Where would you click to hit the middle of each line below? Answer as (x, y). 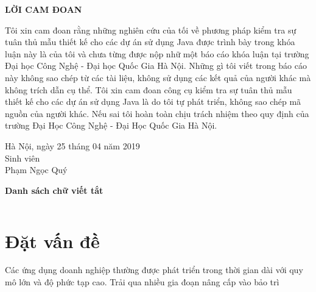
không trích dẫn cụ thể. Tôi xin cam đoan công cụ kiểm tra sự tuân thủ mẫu (149, 89)
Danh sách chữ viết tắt (54, 190)
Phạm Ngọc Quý (36, 170)
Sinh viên (23, 158)
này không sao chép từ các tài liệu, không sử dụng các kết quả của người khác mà (158, 77)
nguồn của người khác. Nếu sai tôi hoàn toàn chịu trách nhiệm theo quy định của (157, 113)
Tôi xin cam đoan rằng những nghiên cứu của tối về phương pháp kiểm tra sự (151, 30)
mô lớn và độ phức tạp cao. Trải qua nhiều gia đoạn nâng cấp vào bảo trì (142, 282)
